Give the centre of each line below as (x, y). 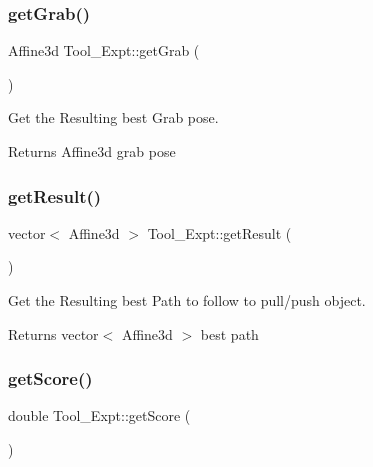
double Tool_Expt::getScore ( (99, 415)
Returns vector (53, 333)
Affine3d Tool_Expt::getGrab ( (104, 50)
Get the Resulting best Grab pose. (113, 117)
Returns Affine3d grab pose (92, 151)
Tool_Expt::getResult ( (219, 232)
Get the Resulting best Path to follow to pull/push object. (187, 300)
